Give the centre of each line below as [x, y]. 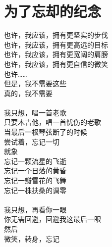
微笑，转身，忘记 [32, 238]
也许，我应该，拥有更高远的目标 [56, 44]
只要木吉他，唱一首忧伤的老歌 [53, 122]
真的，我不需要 [28, 93]
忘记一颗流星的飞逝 [35, 161]
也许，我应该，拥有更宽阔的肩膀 [56, 54]
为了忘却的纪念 [53, 11]
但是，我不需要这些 [35, 83]
